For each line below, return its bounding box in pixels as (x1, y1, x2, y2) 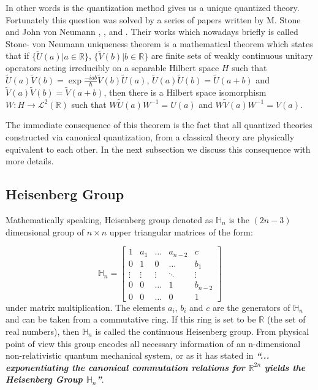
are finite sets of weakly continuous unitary (151, 49, 313, 62)
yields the (264, 361, 306, 373)
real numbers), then (6, 324, 80, 337)
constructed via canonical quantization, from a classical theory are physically (6, 131, 295, 143)
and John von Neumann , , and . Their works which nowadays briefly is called (6, 25, 298, 38)
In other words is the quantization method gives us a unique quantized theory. (6, 1, 300, 13)
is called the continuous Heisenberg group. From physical (95, 324, 309, 337)
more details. (6, 155, 54, 167)
